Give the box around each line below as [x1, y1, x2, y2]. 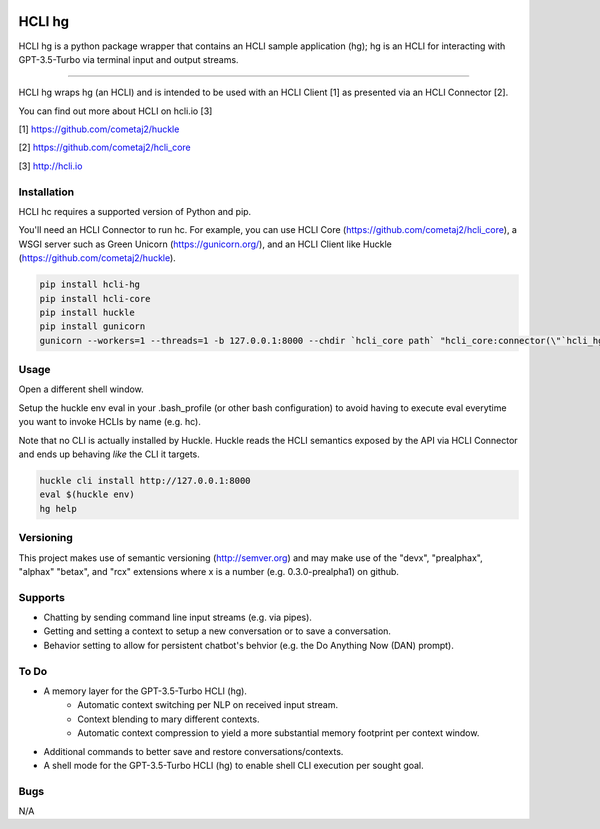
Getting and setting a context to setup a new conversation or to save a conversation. [43, 625, 392, 637]
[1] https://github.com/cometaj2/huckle [18, 123, 180, 135]
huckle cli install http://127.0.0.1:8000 [39, 475, 251, 486]
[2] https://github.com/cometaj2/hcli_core [18, 141, 191, 154]
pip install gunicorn [39, 321, 146, 332]
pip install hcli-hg [39, 279, 140, 290]
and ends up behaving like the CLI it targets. [18, 448, 200, 460]
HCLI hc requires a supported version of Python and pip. [18, 206, 252, 217]
